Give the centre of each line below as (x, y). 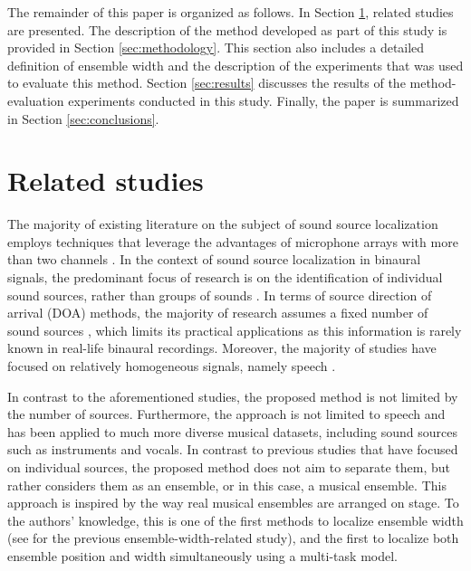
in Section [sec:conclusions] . (83, 118)
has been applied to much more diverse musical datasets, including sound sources (232, 431)
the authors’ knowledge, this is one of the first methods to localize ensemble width (235, 520)
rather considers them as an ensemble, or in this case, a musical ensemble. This (227, 485)
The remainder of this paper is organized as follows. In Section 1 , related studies (231, 12)
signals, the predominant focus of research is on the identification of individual (225, 277)
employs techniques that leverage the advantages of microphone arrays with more (233, 241)
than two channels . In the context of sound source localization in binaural (214, 259)
